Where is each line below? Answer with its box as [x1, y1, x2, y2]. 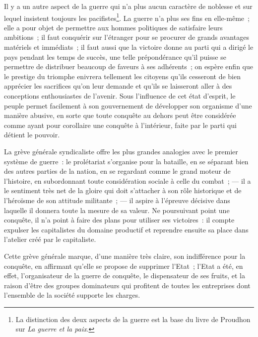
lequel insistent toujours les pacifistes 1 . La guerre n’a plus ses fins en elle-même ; [4, 11, 250, 23]
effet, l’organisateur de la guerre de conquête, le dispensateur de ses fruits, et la [4, 270, 245, 281]
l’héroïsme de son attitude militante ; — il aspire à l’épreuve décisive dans [4, 195, 230, 205]
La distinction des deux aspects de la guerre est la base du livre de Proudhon [15, 314, 251, 324]
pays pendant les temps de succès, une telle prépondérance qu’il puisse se [4, 51, 226, 62]
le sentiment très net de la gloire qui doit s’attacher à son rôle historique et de [4, 185, 242, 196]
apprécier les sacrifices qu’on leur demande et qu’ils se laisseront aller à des [4, 81, 232, 91]
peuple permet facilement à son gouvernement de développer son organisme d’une [4, 100, 252, 111]
